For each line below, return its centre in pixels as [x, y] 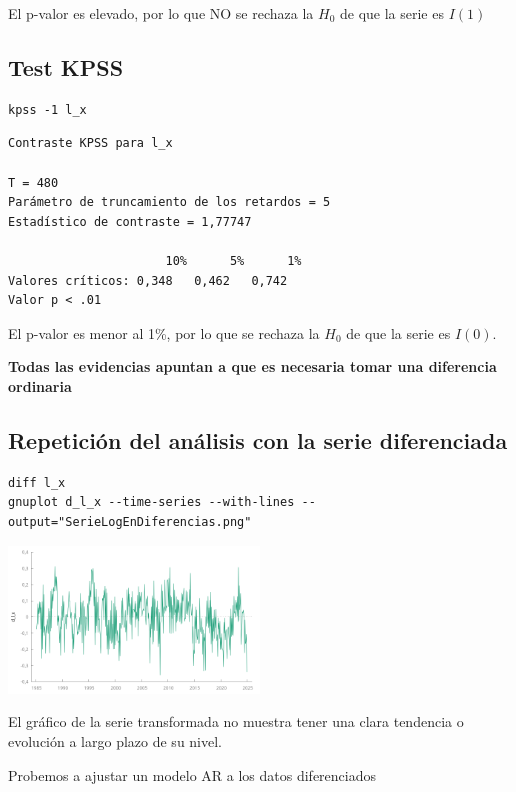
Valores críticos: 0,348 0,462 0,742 [148, 280]
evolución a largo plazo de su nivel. [115, 740]
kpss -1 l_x [47, 109]
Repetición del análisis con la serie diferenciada [258, 439]
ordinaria [40, 385]
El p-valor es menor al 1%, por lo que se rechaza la [164, 332]
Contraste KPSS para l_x [90, 143]
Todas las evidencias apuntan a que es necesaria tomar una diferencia [252, 366]
